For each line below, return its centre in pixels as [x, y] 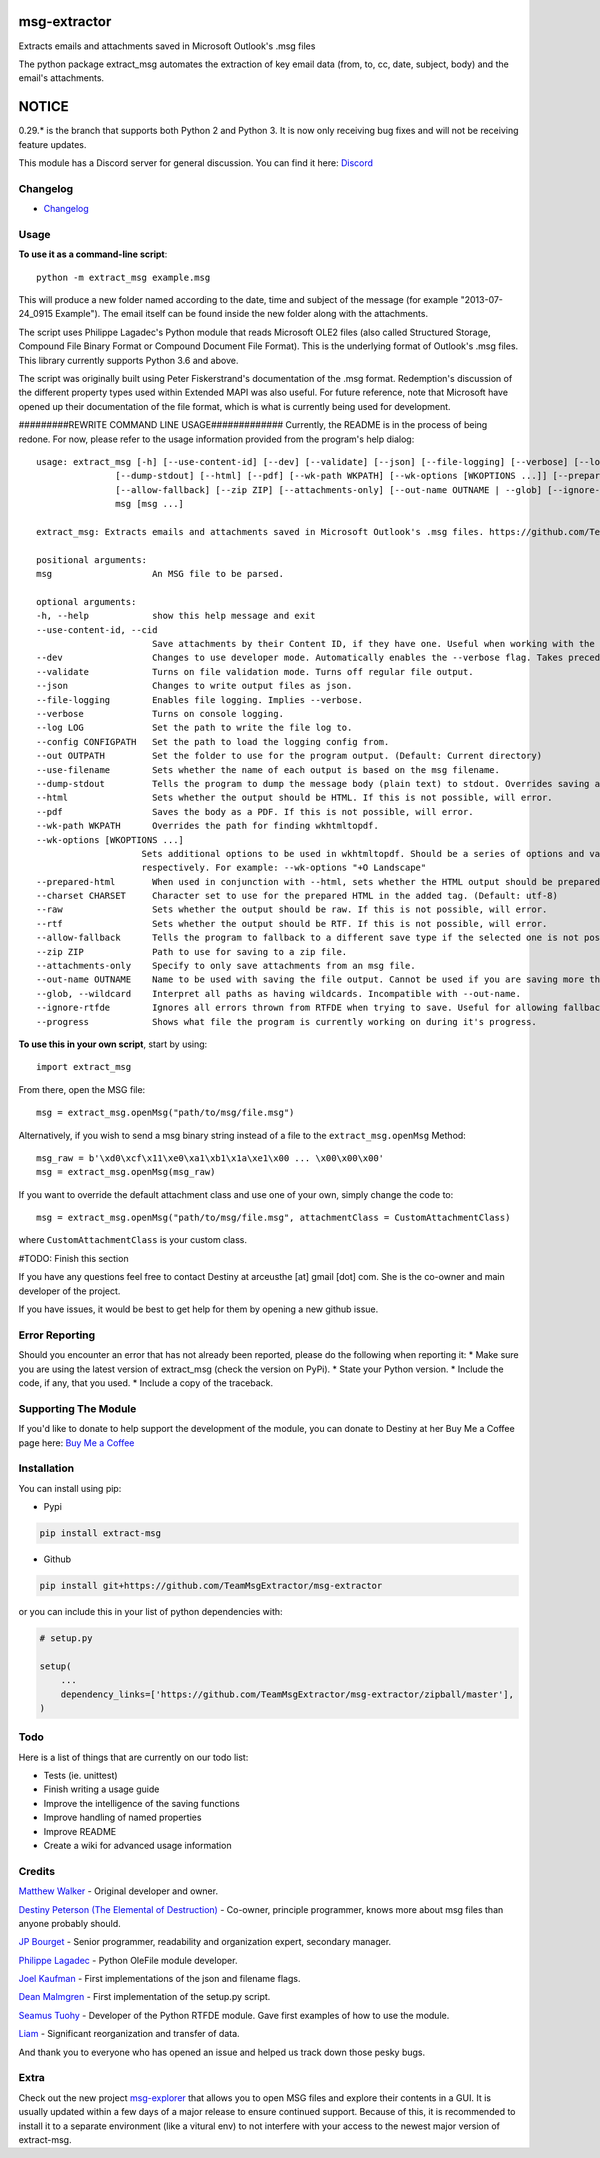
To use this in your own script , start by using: [113, 1044]
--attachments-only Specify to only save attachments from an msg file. [226, 966]
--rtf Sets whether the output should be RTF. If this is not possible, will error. [292, 923]
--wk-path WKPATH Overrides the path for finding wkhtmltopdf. [207, 826]
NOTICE [43, 106]
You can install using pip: [70, 1488]
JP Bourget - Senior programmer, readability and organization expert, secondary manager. [205, 1942]
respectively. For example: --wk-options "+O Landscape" [284, 868]
